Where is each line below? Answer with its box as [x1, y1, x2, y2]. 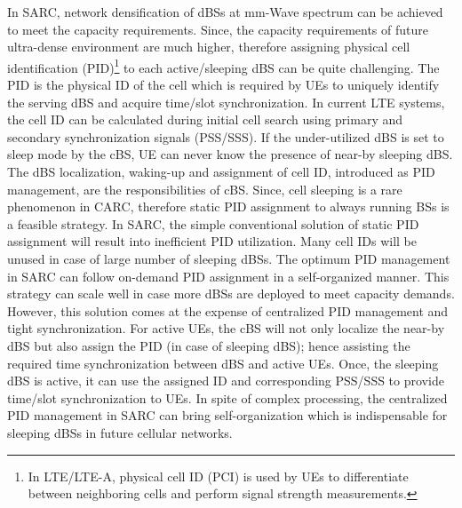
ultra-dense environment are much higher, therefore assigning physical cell [7, 37, 410, 56]
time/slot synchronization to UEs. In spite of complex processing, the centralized [7, 388, 448, 407]
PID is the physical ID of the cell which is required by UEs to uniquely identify [7, 75, 440, 94]
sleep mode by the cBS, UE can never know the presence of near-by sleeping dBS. [7, 145, 453, 163]
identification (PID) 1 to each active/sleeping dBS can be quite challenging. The [7, 55, 440, 76]
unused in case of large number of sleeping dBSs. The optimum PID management [7, 249, 450, 267]
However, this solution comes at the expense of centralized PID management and [7, 301, 449, 320]
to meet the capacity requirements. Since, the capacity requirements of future [7, 20, 428, 38]
